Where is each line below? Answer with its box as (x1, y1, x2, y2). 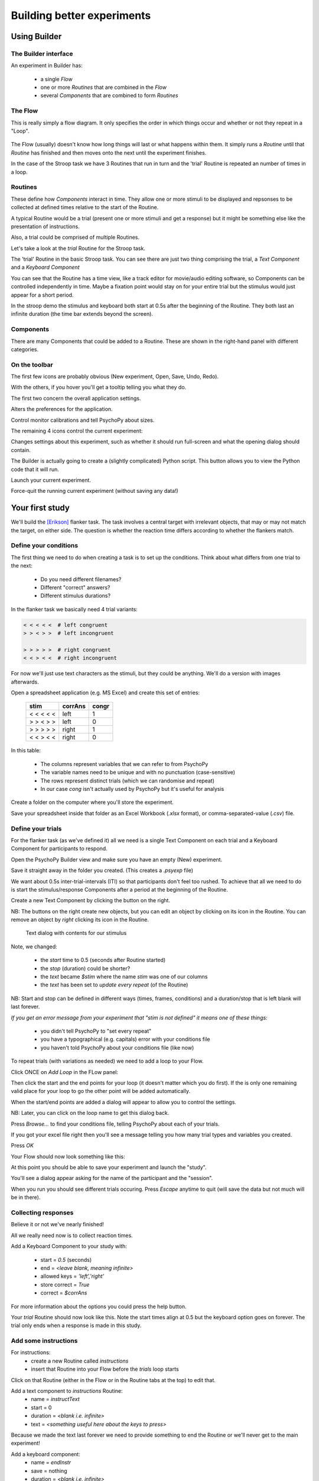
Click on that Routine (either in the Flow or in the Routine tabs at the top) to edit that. (11, 1376, 216, 1383)
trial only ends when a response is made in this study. (11, 1322, 142, 1329)
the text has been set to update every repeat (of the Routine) (40, 981, 188, 989)
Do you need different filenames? (40, 575, 122, 583)
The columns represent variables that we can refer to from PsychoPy (40, 760, 209, 767)
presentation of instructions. (11, 223, 80, 230)
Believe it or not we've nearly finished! (11, 1221, 105, 1228)
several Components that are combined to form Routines (40, 92, 178, 99)
